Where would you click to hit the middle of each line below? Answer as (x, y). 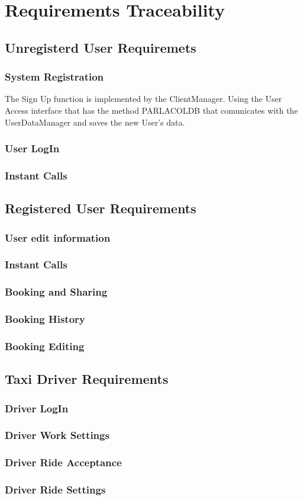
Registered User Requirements (101, 208)
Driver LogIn (37, 408)
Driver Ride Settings (55, 490)
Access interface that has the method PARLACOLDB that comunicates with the (151, 110)
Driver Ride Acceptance (63, 462)
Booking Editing (45, 346)
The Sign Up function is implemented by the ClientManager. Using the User (144, 99)
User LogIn (32, 148)
